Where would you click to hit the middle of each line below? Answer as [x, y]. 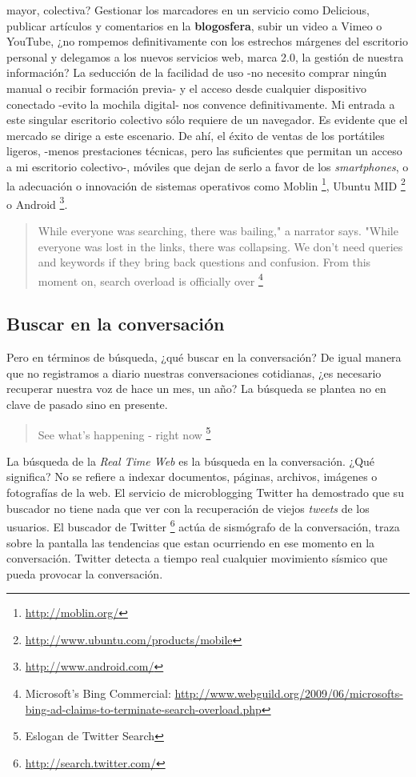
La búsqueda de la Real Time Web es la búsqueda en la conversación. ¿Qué [191, 461]
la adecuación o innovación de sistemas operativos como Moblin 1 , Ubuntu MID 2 [206, 184]
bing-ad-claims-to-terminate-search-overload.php [143, 709]
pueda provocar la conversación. [85, 573]
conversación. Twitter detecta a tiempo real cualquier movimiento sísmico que [197, 558]
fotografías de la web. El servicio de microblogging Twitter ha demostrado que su [205, 493]
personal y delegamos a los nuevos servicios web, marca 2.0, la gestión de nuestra [205, 56]
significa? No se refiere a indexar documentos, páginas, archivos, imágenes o [192, 477]
